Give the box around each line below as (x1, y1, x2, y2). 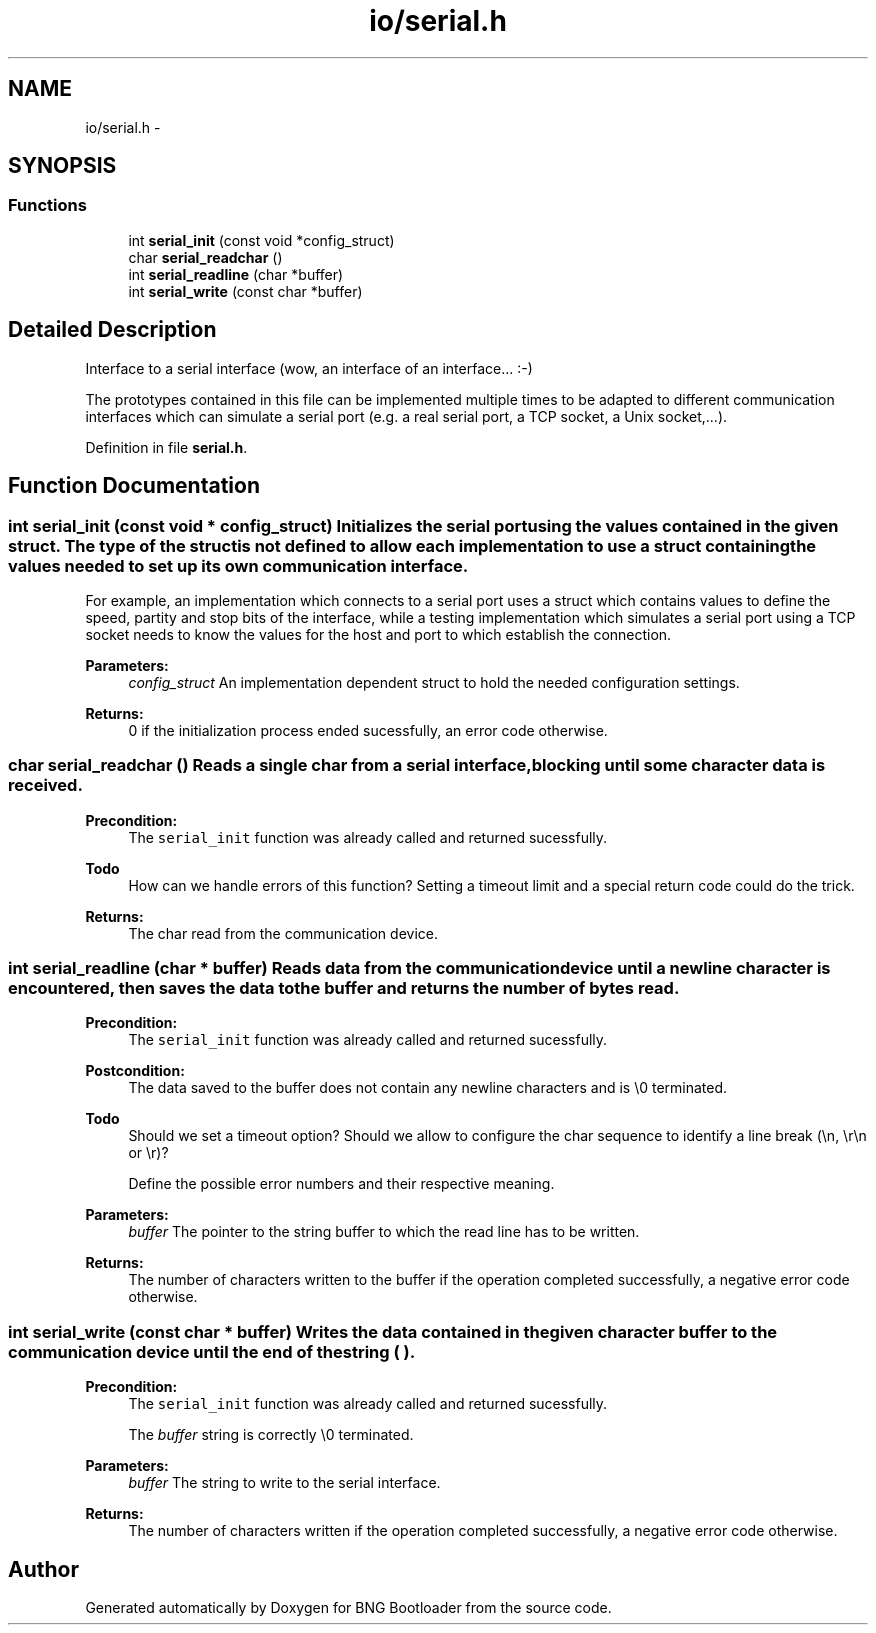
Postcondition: (85, 1062, 185, 1080)
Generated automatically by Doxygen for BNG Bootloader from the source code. (85, 1598, 612, 1616)
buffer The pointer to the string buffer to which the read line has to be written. (128, 1223, 640, 1241)
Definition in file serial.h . (85, 438, 248, 456)
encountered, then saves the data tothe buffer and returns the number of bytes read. (8, 978, 680, 998)
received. (8, 775, 83, 796)
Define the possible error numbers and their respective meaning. (128, 1175, 555, 1193)
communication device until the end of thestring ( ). (8, 1341, 416, 1362)
